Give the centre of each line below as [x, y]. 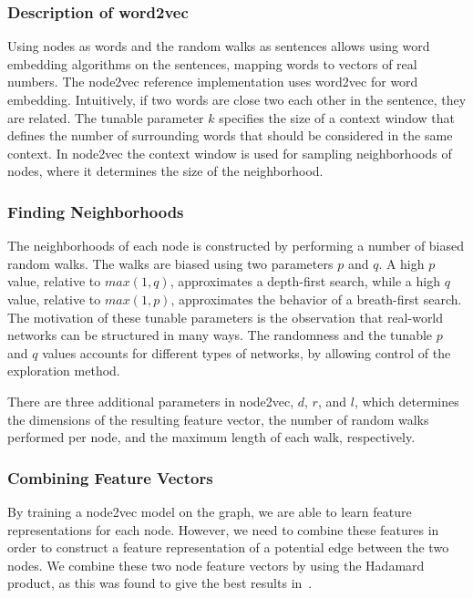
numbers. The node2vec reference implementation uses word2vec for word [213, 82]
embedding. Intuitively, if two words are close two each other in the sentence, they [237, 99]
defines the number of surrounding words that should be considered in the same [230, 135]
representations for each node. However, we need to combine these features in [223, 529]
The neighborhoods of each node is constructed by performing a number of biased [236, 246]
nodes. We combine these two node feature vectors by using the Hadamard [216, 565]
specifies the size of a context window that [337, 117]
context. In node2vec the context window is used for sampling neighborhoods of [230, 153]
